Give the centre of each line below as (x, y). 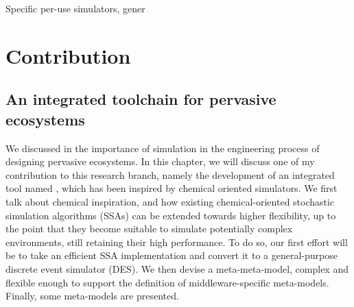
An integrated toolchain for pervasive (141, 99)
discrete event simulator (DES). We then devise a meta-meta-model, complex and (177, 268)
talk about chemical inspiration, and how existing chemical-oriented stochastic (170, 201)
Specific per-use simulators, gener (75, 8)
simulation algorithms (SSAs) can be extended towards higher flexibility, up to (171, 215)
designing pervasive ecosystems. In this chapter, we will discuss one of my (160, 161)
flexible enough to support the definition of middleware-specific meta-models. (167, 282)
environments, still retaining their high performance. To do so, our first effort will (177, 242)
